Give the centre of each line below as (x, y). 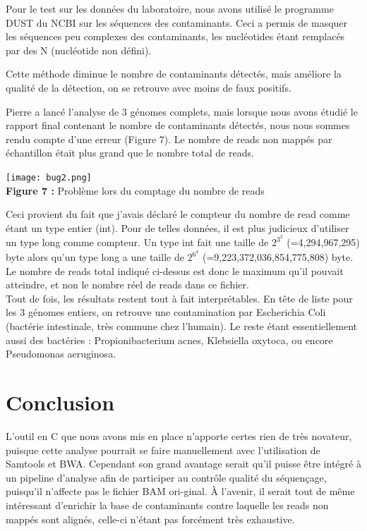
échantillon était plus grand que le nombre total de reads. (130, 153)
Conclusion (60, 402)
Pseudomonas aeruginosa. (61, 354)
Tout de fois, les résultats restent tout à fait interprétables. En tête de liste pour (179, 298)
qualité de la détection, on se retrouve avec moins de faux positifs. (149, 87)
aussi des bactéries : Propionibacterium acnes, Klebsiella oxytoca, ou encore (169, 340)
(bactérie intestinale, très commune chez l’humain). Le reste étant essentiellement (181, 326)
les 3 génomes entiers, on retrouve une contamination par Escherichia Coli (166, 312)
